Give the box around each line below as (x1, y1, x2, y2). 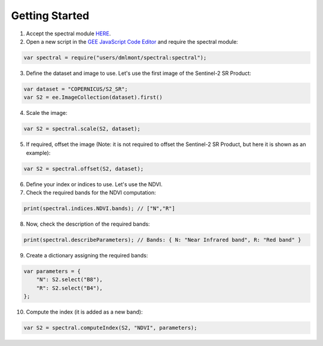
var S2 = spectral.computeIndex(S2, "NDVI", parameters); (23, 324, 197, 332)
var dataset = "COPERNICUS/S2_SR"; (23, 86, 128, 92)
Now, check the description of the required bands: (26, 220, 150, 227)
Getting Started (11, 9, 90, 22)
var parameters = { (23, 268, 81, 275)
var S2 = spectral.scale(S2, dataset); (23, 126, 141, 132)
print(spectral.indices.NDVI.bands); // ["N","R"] (23, 205, 176, 212)
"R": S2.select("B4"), (36, 284, 103, 292)
